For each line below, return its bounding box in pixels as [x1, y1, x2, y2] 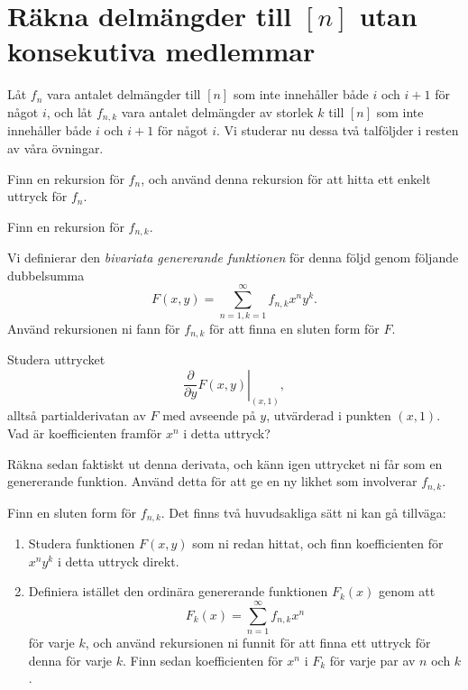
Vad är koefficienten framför [7, 424, 162, 442]
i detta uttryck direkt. [57, 551, 179, 570]
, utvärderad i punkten [266, 406, 391, 425]
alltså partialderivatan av [7, 406, 146, 425]
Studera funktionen [28, 534, 135, 553]
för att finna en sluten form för [208, 318, 380, 337]
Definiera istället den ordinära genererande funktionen [28, 582, 328, 601]
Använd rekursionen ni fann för [7, 318, 180, 337]
